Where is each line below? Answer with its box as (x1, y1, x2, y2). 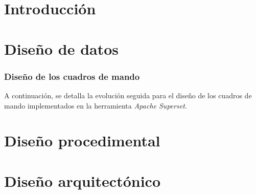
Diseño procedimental (4, 130, 160, 151)
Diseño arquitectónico (4, 170, 160, 191)
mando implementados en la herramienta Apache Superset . (4, 100, 187, 111)
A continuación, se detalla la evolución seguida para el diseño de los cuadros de (4, 90, 252, 100)
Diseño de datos (4, 38, 119, 59)
